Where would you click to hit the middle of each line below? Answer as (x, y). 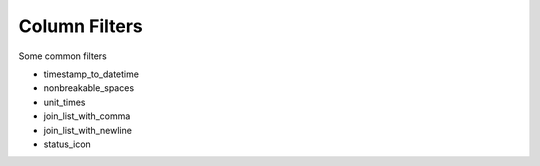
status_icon (67, 144)
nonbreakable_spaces (89, 88)
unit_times (64, 102)
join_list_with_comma (87, 116)
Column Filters (81, 26)
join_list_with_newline (87, 130)
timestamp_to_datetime (91, 74)
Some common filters (62, 56)
